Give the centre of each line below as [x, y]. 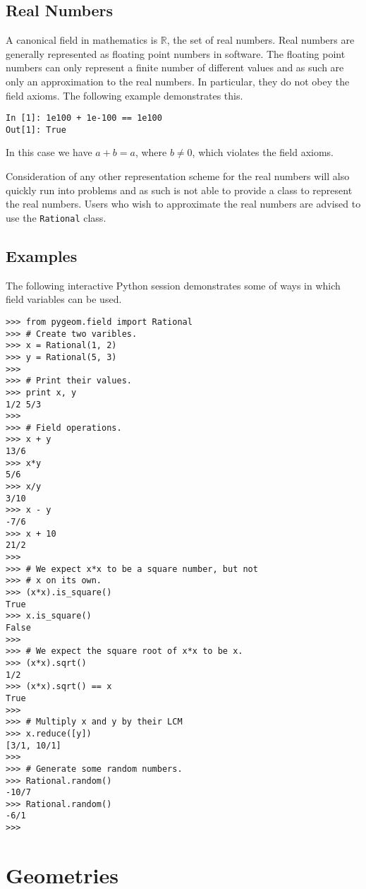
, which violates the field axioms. [263, 152]
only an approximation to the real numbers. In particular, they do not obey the [178, 81]
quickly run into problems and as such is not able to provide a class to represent [179, 190]
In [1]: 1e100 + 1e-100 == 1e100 [84, 118]
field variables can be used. [64, 299]
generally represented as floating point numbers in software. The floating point [176, 53]
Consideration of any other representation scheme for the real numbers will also [178, 176]
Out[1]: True [36, 130]
